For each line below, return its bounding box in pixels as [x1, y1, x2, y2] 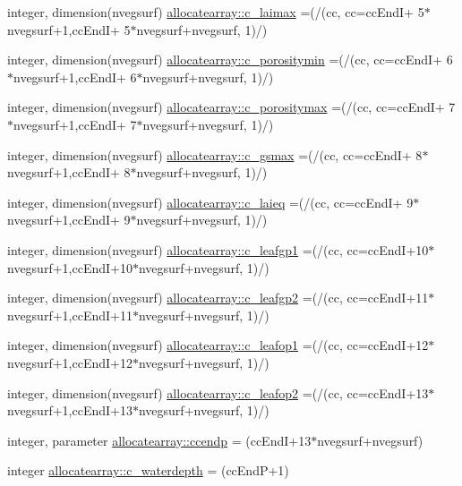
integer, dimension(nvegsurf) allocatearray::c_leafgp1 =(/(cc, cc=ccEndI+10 [7, 240, 429, 259]
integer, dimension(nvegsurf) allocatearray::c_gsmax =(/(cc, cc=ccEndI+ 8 [7, 145, 423, 164]
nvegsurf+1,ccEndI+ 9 [7, 210, 131, 229]
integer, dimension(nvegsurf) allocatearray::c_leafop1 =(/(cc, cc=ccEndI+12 [7, 336, 429, 354]
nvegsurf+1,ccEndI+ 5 [7, 20, 131, 38]
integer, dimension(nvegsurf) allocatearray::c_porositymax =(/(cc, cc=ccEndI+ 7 [7, 98, 456, 116]
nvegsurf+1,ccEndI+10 [7, 258, 133, 277]
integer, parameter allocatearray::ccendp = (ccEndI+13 [7, 431, 312, 449]
